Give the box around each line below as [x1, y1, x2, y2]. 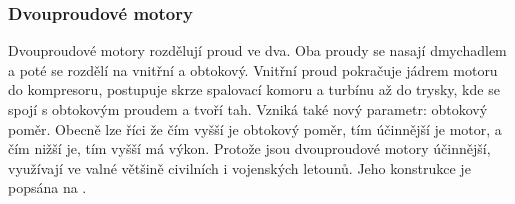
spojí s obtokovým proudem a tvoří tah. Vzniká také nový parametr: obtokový [8, 99, 488, 119]
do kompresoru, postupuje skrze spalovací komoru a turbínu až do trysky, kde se [8, 79, 500, 100]
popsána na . [8, 177, 87, 198]
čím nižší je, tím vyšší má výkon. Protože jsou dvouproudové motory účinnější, [8, 138, 491, 159]
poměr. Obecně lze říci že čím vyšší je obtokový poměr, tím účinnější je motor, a [8, 118, 502, 139]
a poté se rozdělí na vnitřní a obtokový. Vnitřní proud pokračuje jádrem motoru [8, 59, 498, 80]
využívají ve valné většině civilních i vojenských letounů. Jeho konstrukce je [8, 157, 471, 178]
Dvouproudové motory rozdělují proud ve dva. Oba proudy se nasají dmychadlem [8, 40, 507, 61]
